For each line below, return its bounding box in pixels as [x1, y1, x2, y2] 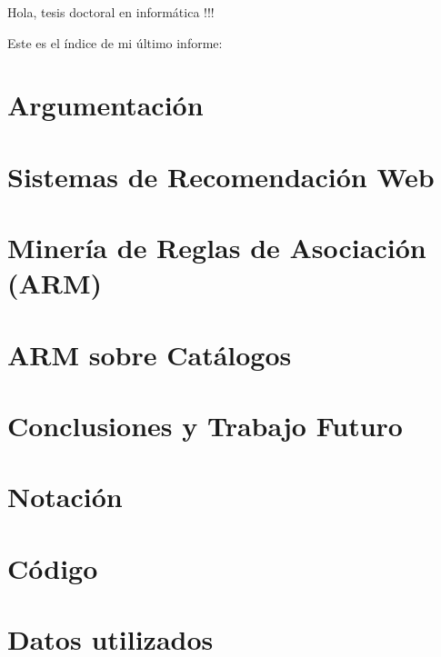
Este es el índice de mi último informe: [7, 33, 223, 52]
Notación [7, 478, 123, 515]
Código [7, 549, 98, 586]
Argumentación [7, 86, 204, 124]
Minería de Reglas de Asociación [7, 229, 426, 266]
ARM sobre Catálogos [7, 335, 292, 373]
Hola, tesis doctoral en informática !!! [7, 3, 215, 21]
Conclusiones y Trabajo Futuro [7, 407, 403, 444]
